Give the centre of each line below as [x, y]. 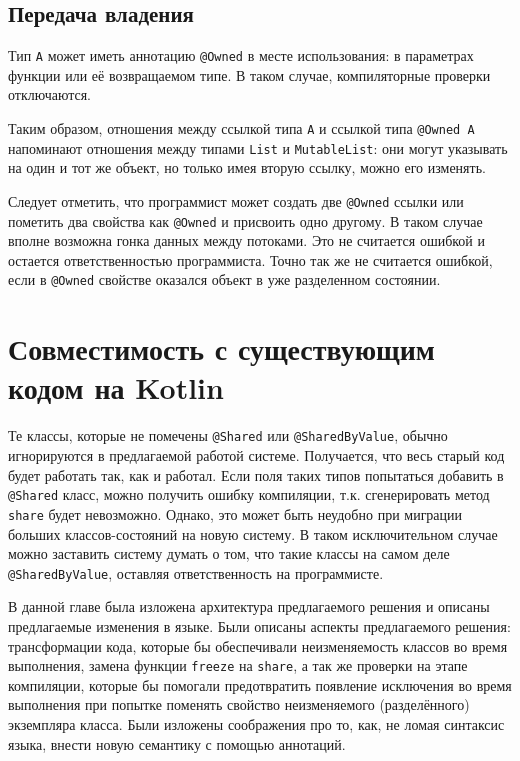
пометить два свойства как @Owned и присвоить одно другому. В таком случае [245, 220]
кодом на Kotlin [116, 387]
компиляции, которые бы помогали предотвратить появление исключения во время [260, 684]
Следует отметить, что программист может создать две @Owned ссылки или [236, 200]
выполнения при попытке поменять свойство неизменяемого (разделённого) [239, 704]
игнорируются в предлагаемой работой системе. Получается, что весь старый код [256, 455]
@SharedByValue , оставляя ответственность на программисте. [196, 572]
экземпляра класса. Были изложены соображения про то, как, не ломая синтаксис [256, 724]
